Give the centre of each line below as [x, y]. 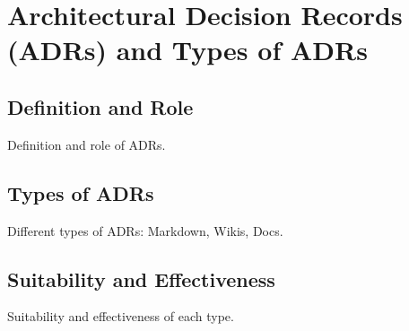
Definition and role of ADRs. [87, 144]
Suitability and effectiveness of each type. [121, 316]
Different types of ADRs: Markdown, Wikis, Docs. [145, 230]
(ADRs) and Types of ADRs [187, 50]
